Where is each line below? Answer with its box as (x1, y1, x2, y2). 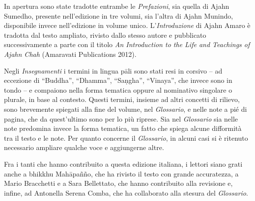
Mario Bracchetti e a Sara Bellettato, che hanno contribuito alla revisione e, (4, 178, 233, 188)
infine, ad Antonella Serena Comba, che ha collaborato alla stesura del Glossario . (4, 187, 248, 198)
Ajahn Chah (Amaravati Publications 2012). (4, 49, 137, 59)
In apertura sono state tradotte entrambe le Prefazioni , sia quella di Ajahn (4, 1, 229, 11)
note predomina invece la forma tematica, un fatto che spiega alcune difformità (4, 123, 242, 133)
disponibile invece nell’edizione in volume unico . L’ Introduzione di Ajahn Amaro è (4, 20, 251, 30)
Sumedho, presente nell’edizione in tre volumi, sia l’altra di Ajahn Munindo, (4, 10, 233, 21)
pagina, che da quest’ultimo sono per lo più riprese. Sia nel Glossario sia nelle (4, 113, 238, 124)
